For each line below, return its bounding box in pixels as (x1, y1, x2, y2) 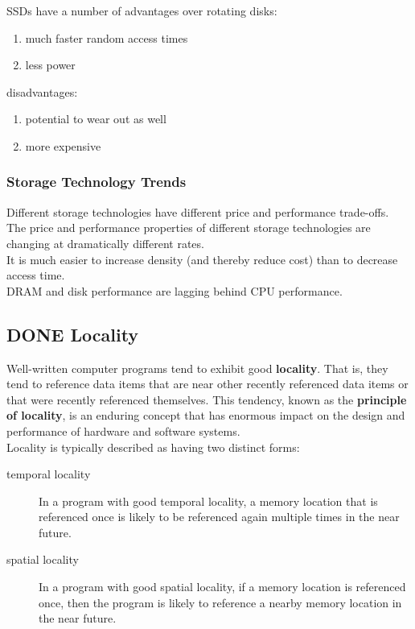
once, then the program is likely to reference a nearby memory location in (39, 594, 402, 610)
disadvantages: (6, 83, 78, 100)
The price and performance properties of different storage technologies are (6, 219, 371, 236)
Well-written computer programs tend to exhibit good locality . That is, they (6, 359, 388, 376)
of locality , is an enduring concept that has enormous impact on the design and (6, 407, 405, 424)
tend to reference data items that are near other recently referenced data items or (6, 375, 409, 392)
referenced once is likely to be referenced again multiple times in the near (39, 508, 400, 525)
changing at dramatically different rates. (6, 234, 204, 251)
